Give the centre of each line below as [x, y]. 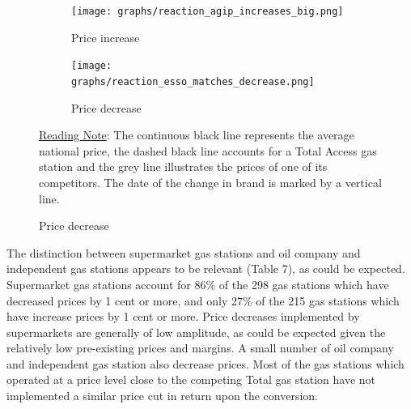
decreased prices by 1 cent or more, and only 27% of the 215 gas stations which [203, 300]
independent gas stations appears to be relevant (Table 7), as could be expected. [206, 268]
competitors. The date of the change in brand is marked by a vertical [210, 182]
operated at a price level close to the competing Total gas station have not [191, 379]
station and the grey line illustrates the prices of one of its [183, 166]
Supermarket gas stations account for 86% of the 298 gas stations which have [198, 284]
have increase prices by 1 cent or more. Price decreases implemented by [183, 316]
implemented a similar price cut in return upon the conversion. [162, 396]
